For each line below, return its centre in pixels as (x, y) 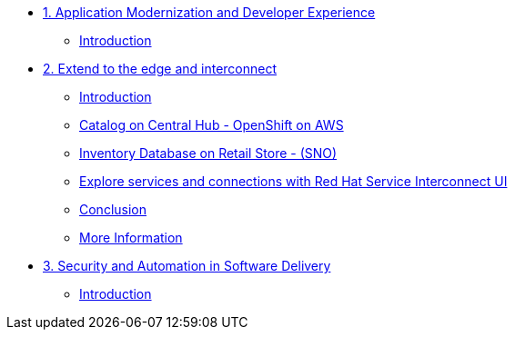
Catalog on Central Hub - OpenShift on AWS (212, 125)
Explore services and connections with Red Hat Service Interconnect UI (293, 181)
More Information (131, 238)
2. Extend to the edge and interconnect (160, 69)
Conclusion (113, 209)
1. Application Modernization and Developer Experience (209, 12)
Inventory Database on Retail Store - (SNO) (208, 153)
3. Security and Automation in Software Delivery (187, 266)
